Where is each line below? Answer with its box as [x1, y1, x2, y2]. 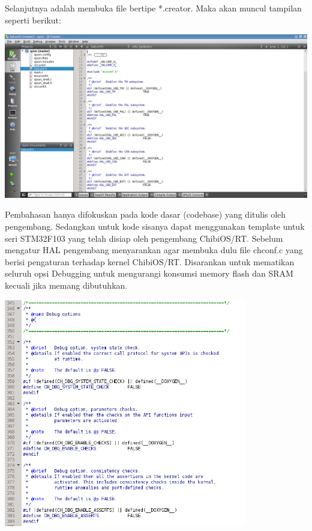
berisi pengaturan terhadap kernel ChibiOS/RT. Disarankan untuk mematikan [5, 255, 295, 268]
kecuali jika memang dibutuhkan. [5, 279, 128, 292]
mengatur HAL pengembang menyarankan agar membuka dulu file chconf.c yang [5, 244, 303, 256]
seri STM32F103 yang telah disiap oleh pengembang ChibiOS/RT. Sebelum [5, 232, 283, 244]
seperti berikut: [5, 13, 61, 26]
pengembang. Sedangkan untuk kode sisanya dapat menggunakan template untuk [5, 220, 305, 233]
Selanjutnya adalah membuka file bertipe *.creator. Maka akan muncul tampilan [5, 2, 302, 14]
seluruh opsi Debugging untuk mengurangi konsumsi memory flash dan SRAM [5, 267, 293, 280]
